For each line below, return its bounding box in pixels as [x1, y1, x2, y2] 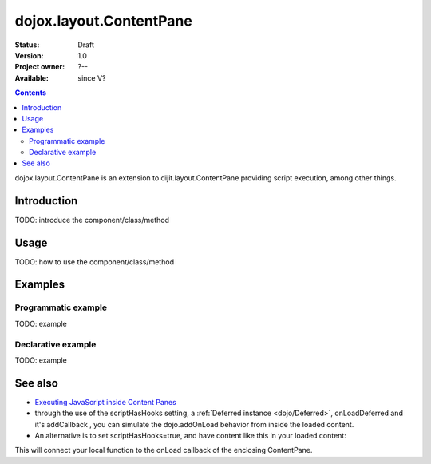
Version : [14, 50, 44, 60]
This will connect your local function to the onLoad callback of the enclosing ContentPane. [14, 446, 313, 455]
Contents [14, 88, 47, 97]
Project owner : [14, 62, 65, 72]
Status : [14, 40, 40, 50]
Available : [14, 73, 49, 83]
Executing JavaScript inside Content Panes [34, 397, 177, 406]
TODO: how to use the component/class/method [14, 256, 175, 267]
